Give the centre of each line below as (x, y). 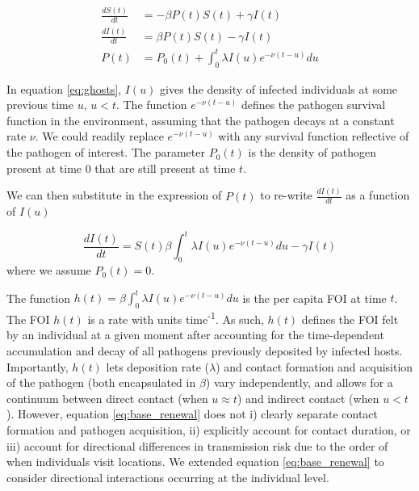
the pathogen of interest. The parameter (106, 152)
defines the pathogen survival (313, 105)
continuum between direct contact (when (107, 398)
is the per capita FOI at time (314, 298)
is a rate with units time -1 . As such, (176, 318)
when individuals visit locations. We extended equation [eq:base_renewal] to (195, 462)
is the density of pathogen (312, 152)
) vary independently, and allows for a (299, 382)
